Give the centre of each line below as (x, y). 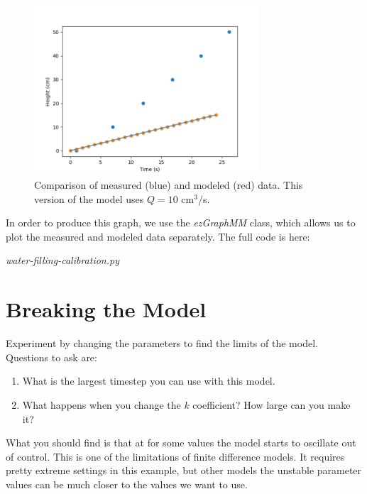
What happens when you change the (102, 404)
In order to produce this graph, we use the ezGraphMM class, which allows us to (181, 223)
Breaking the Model (106, 309)
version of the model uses (89, 198)
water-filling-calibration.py (62, 260)
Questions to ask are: (51, 357)
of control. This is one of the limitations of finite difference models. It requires (175, 456)
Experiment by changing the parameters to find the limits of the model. (162, 343)
